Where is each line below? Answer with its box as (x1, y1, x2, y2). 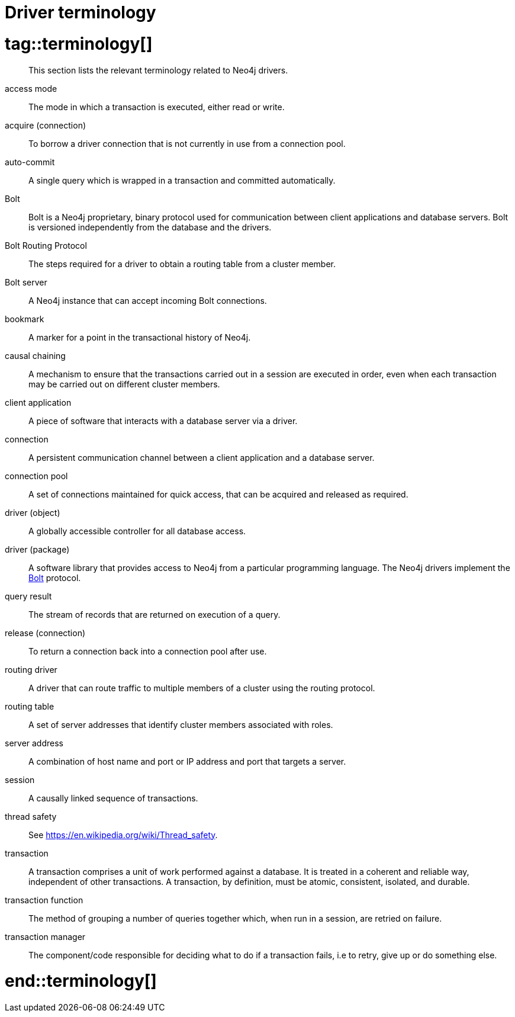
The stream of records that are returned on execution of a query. (28, 609, 281, 620)
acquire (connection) (5, 120, 86, 130)
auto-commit (5, 156, 55, 167)
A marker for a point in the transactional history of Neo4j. (28, 332, 251, 342)
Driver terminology (5, 2, 156, 23)
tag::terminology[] (5, 33, 153, 54)
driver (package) (5, 544, 70, 554)
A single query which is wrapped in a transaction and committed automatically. (28, 175, 336, 185)
